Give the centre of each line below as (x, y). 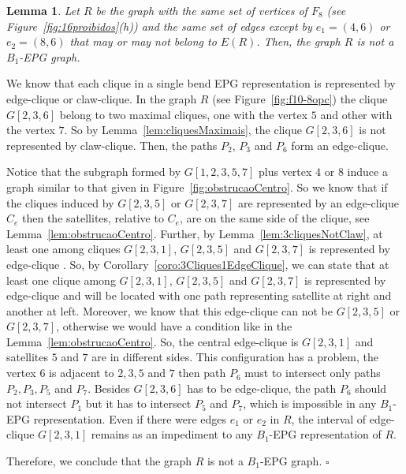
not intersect (37, 403)
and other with (356, 114)
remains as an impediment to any (172, 434)
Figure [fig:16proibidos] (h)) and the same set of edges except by (159, 26)
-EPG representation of (325, 434)
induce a (367, 172)
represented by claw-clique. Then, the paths (112, 145)
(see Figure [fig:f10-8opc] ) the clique (300, 98)
